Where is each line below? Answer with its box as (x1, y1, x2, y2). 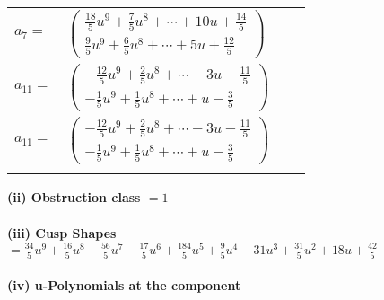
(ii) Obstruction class (7, 188, 141, 207)
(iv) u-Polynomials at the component (7, 275, 241, 294)
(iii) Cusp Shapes (7, 223, 117, 242)
